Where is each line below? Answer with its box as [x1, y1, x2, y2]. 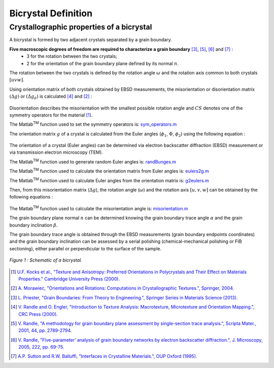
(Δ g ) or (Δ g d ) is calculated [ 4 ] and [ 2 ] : [9, 93, 92, 100]
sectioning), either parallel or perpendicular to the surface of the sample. [9, 245, 162, 251]
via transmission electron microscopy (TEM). [9, 149, 104, 155]
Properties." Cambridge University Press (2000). [18, 275, 120, 282]
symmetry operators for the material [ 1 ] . [9, 112, 93, 118]
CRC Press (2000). [18, 311, 58, 317]
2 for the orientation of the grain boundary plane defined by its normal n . [26, 60, 179, 66]
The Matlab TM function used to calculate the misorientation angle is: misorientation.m [9, 205, 189, 211]
